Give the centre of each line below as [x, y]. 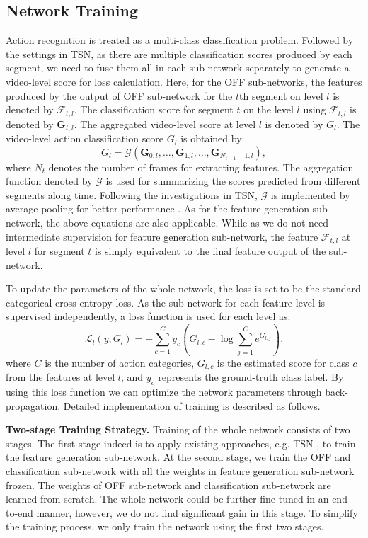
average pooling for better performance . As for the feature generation [157, 208]
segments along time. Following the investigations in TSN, [132, 194]
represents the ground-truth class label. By [251, 377]
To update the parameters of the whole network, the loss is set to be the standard [183, 288]
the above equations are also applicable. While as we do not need [188, 223]
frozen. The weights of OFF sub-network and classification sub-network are [168, 485]
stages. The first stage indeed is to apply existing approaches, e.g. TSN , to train [181, 443]
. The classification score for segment [154, 109]
